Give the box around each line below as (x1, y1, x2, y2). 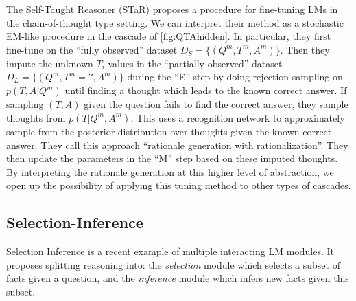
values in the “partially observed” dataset (108, 56, 283, 70)
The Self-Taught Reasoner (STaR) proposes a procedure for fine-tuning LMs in (6, 2, 338, 16)
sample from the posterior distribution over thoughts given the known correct (6, 124, 332, 138)
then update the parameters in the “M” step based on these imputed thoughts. (6, 151, 338, 166)
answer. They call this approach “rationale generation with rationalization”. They (6, 137, 348, 152)
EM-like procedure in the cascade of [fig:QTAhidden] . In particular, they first (6, 29, 331, 43)
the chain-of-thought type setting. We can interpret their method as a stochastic (6, 15, 344, 30)
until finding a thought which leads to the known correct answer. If (64, 83, 347, 98)
